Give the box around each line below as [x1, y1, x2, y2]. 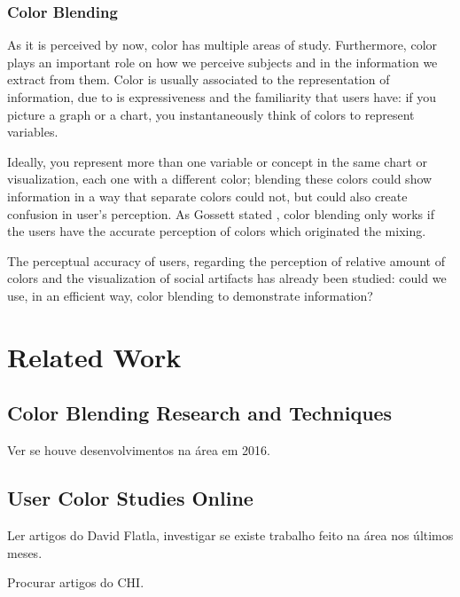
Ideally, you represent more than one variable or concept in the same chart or [7, 152, 428, 170]
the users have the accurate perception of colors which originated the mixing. [7, 222, 426, 240]
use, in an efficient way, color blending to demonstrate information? [7, 286, 373, 304]
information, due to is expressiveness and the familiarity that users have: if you [7, 88, 437, 106]
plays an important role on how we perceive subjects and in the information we [7, 52, 438, 71]
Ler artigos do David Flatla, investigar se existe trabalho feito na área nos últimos [7, 525, 454, 544]
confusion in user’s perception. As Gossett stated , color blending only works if [7, 204, 434, 223]
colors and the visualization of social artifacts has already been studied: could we [7, 269, 447, 287]
